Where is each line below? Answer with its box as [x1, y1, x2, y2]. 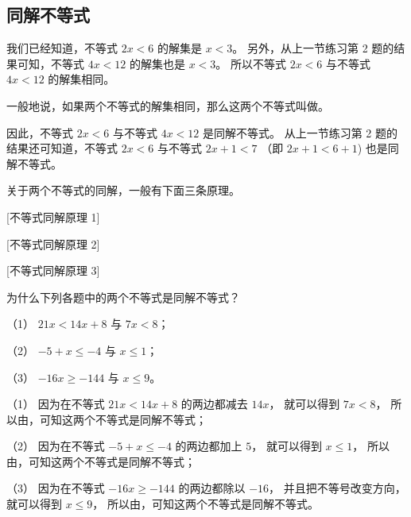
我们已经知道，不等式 [6, 40, 118, 56]
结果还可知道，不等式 [6, 140, 118, 156]
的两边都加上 [175, 438, 242, 454]
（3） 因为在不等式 [6, 480, 105, 496]
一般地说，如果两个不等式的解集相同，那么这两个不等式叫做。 [6, 97, 329, 114]
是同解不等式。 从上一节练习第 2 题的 [203, 124, 397, 141]
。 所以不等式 [215, 55, 287, 71]
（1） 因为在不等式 [6, 395, 105, 412]
